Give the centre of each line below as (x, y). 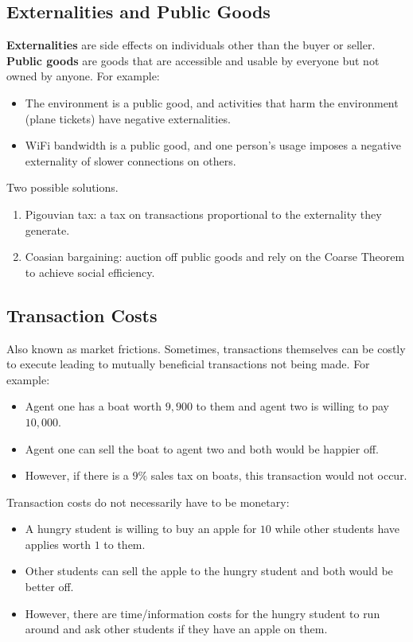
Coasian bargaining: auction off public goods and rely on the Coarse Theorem (215, 257)
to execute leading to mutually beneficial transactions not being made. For (188, 364)
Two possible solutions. (62, 187)
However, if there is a (77, 475)
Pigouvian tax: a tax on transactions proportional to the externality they (203, 214)
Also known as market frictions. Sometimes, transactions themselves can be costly (206, 348)
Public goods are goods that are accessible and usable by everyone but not (193, 60)
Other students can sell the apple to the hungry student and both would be (209, 571)
